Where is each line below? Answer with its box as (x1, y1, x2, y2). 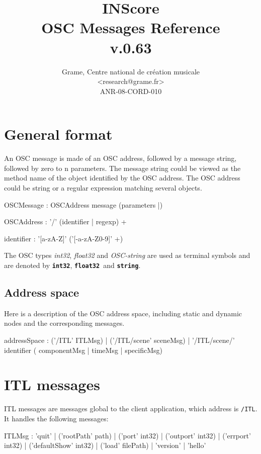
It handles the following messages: (4, 413, 109, 423)
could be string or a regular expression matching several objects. (4, 183, 202, 193)
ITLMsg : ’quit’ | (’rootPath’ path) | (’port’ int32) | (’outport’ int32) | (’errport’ (4, 430, 251, 440)
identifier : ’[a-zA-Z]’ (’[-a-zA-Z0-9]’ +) (4, 233, 123, 243)
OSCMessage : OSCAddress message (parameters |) (4, 199, 163, 210)
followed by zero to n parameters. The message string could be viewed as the (4, 162, 241, 173)
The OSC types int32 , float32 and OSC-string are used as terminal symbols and (4, 250, 250, 260)
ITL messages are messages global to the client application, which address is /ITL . (4, 403, 257, 414)
